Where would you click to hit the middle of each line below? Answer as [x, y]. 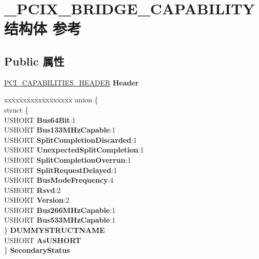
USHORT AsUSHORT [43, 240]
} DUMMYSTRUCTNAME [55, 230]
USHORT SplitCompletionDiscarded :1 [71, 139]
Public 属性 [34, 61]
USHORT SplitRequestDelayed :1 [61, 170]
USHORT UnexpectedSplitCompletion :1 [74, 150]
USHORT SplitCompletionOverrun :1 [68, 159]
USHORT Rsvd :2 [33, 190]
